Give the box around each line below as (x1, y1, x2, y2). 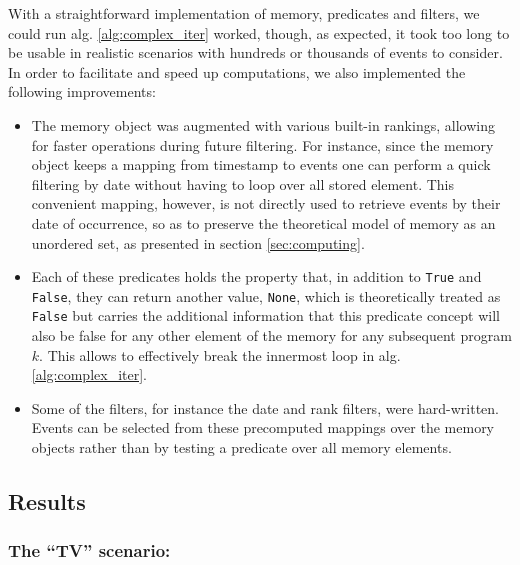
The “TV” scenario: (8, 538, 171, 563)
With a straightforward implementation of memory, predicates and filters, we (8, 3, 480, 23)
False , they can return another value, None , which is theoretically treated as (31, 285, 501, 306)
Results (8, 486, 86, 517)
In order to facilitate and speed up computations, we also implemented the (8, 61, 466, 82)
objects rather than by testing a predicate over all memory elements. (31, 437, 452, 458)
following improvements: (8, 81, 156, 102)
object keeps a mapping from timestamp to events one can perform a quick (31, 154, 491, 175)
